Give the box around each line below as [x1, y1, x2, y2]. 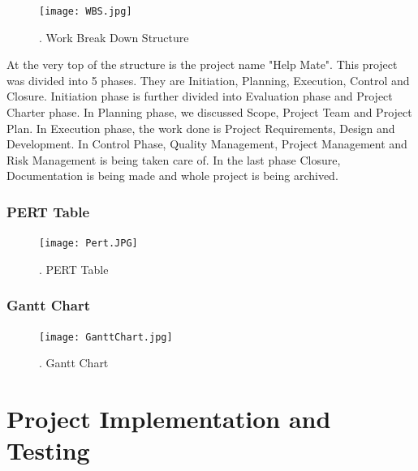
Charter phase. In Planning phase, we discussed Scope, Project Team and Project [6, 104, 412, 121]
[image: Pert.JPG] [39, 238, 138, 250]
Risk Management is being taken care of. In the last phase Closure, [6, 151, 341, 168]
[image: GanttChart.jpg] [39, 331, 173, 343]
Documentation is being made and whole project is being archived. [6, 167, 338, 184]
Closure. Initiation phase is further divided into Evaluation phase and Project [6, 88, 393, 105]
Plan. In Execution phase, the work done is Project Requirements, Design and [6, 119, 395, 136]
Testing [6, 434, 90, 467]
